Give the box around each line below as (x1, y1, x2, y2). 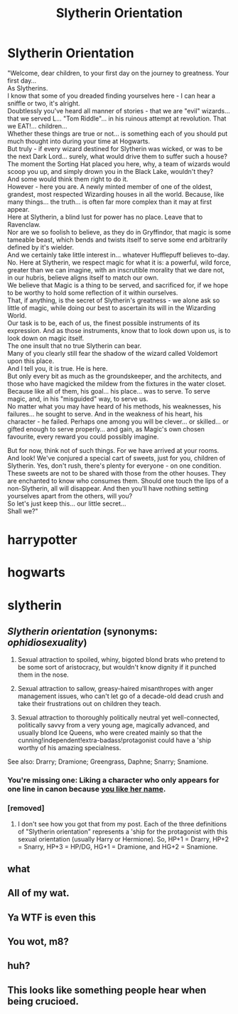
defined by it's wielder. (7, 242, 75, 251)
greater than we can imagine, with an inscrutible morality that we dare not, (7, 265, 225, 274)
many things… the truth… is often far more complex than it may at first (7, 198, 212, 206)
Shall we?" (7, 506, 38, 515)
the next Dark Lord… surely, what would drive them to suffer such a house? (7, 152, 227, 160)
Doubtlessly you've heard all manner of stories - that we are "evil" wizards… (7, 106, 231, 115)
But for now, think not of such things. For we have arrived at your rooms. (7, 446, 220, 454)
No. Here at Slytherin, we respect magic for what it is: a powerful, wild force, (7, 258, 232, 267)
